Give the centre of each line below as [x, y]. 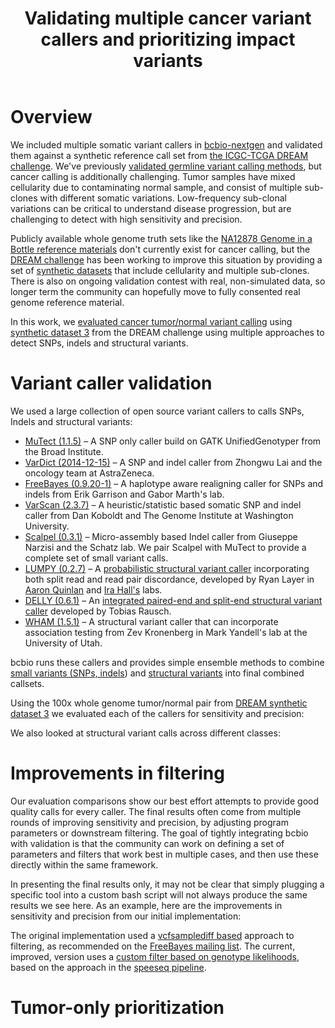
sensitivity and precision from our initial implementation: [126, 916]
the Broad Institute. [64, 451]
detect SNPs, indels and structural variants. [99, 343]
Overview [51, 117]
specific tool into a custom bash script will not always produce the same [159, 894]
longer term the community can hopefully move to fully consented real [155, 291]
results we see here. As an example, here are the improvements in [146, 905]
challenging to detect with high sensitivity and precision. [126, 219]
